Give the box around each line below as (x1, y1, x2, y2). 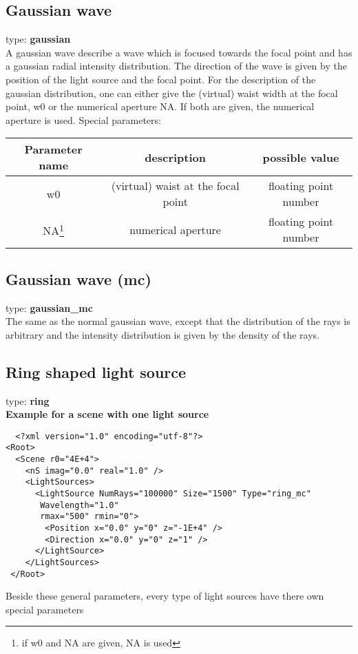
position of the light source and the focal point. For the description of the (6, 72, 316, 86)
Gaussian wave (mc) (6, 268, 151, 289)
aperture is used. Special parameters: (6, 112, 161, 127)
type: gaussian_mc (6, 300, 93, 315)
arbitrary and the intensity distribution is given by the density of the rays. (6, 327, 320, 341)
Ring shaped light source (6, 361, 187, 382)
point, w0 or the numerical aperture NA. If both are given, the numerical (6, 99, 315, 114)
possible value (262, 149, 339, 165)
